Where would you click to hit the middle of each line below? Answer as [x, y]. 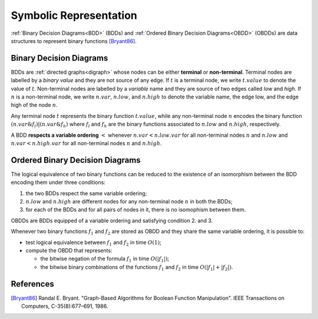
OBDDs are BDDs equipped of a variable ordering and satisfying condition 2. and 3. [112, 221]
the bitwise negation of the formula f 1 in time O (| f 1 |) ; [105, 259]
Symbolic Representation [74, 15]
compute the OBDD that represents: [69, 250]
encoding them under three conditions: [58, 182]
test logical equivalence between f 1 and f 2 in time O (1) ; [93, 243]
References [32, 284]
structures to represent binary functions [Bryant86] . [74, 41]
